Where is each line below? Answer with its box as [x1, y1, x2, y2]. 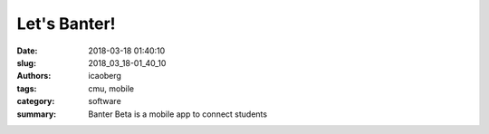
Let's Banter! [16, 14, 117, 33]
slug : [16, 57, 36, 68]
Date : [16, 45, 38, 56]
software [88, 96, 121, 107]
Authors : [16, 71, 52, 81]
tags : [16, 82, 37, 94]
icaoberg [88, 71, 122, 81]
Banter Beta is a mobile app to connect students [88, 109, 267, 120]
